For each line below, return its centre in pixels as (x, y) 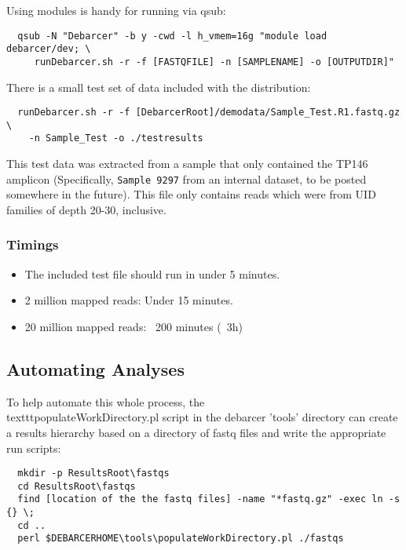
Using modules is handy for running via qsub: (116, 10)
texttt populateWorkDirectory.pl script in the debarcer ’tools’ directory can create (202, 417)
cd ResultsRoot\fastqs (77, 486)
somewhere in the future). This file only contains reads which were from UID (191, 194)
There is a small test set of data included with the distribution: (159, 87)
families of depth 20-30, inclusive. (86, 209)
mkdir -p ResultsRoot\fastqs (93, 474)
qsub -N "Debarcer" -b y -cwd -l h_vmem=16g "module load (172, 36)
